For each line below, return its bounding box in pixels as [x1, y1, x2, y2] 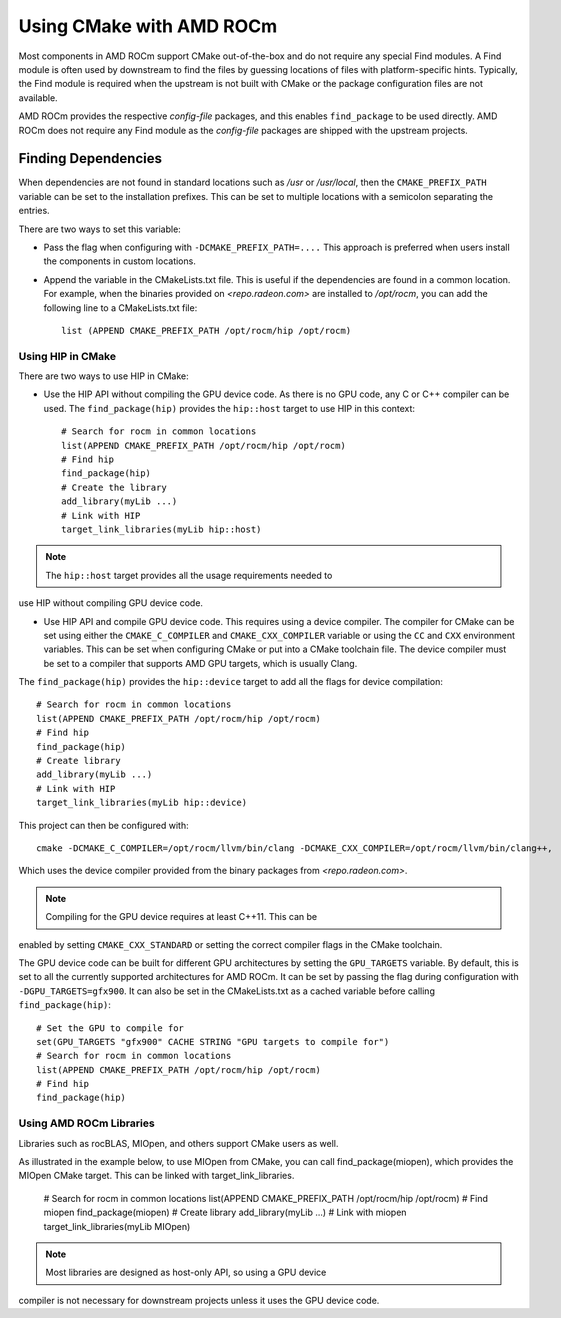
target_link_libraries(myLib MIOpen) [43, 1220, 191, 1232]
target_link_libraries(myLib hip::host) [61, 523, 262, 535]
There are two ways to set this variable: [18, 223, 182, 235]
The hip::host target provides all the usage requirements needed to [45, 569, 333, 581]
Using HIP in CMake [18, 349, 117, 363]
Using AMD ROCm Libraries [18, 1116, 155, 1130]
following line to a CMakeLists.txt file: [43, 301, 198, 314]
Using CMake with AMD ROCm [18, 15, 278, 37]
